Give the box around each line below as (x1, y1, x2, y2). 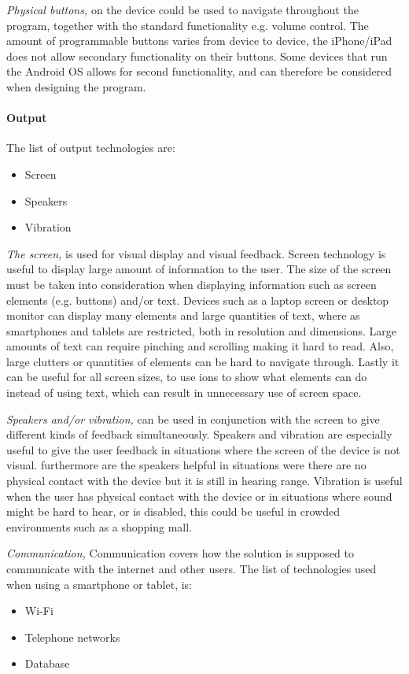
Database (24, 655, 70, 672)
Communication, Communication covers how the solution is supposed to (6, 545, 354, 561)
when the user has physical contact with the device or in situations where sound (6, 487, 392, 504)
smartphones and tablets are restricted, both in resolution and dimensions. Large (6, 322, 397, 339)
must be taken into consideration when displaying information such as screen (6, 276, 377, 292)
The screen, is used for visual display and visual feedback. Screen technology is (6, 245, 386, 261)
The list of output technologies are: (6, 139, 175, 156)
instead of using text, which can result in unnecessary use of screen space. (6, 384, 362, 401)
